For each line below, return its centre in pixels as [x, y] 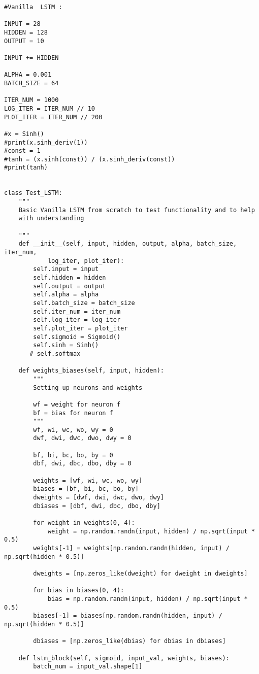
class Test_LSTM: [33, 193]
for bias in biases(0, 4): [79, 591]
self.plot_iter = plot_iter [80, 328]
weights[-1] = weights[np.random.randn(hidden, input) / [131, 548]
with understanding [51, 218]
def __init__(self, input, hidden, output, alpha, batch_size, [128, 244]
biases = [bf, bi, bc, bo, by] [86, 489]
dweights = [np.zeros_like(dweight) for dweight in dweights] [140, 573]
